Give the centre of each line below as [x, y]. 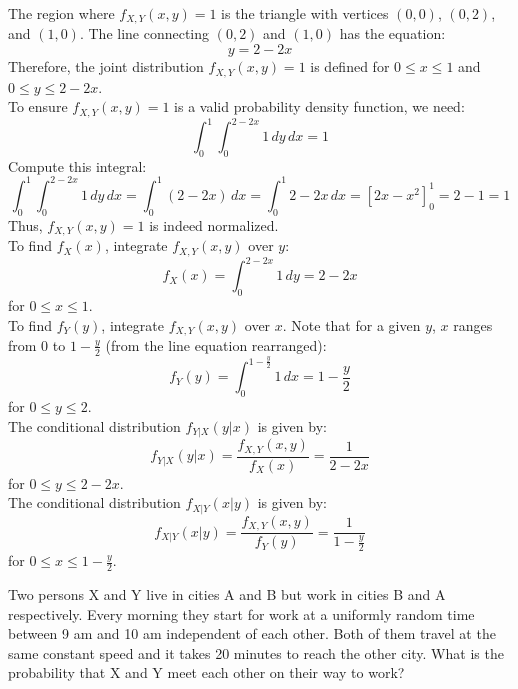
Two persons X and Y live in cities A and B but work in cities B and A [227, 594]
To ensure [38, 106]
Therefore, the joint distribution [106, 66]
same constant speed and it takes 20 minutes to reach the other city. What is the [256, 652]
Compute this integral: [77, 165]
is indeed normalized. [214, 224]
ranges [473, 324]
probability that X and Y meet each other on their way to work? [206, 672]
